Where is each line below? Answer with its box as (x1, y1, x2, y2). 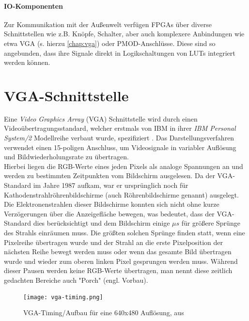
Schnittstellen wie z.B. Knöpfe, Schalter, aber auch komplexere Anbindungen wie (4, 29, 245, 39)
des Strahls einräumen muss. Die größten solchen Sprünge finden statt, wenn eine (4, 228, 245, 238)
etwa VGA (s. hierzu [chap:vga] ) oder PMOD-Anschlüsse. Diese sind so (4, 38, 216, 48)
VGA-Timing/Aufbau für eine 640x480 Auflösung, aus (23, 307, 184, 318)
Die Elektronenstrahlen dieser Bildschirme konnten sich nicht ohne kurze (4, 199, 219, 209)
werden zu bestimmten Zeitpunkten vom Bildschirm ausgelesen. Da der (4, 170, 215, 181)
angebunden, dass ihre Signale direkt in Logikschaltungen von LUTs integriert (4, 47, 235, 58)
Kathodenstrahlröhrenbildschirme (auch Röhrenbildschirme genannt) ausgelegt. (4, 189, 239, 199)
